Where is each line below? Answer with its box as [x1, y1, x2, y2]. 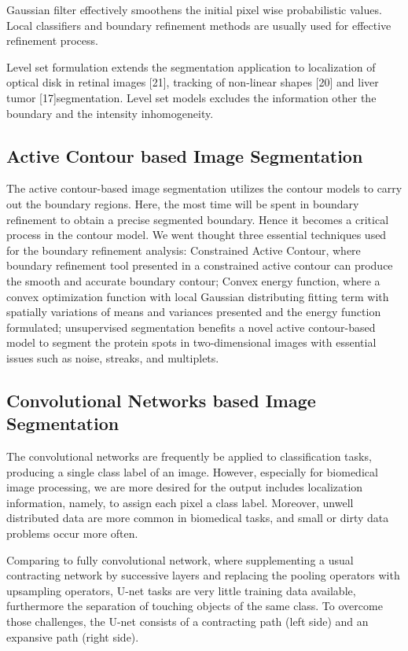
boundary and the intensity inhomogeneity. [6, 105, 214, 121]
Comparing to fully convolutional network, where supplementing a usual [6, 551, 354, 568]
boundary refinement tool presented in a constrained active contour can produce [6, 257, 393, 274]
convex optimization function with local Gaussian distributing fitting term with [6, 288, 389, 304]
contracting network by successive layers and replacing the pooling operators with [6, 567, 400, 583]
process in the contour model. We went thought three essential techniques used [6, 226, 387, 243]
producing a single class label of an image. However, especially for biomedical [6, 463, 378, 480]
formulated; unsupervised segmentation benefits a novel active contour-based [6, 318, 376, 335]
